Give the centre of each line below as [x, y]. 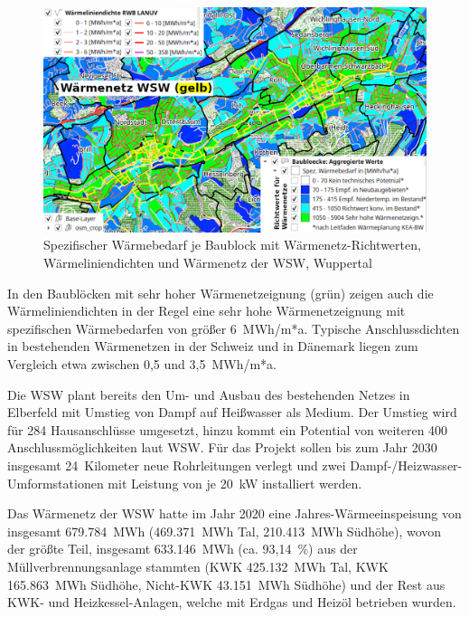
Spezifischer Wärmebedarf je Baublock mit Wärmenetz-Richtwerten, [232, 245]
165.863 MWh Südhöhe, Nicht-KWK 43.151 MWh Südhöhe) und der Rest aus [226, 584]
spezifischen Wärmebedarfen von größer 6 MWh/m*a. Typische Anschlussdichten [234, 328]
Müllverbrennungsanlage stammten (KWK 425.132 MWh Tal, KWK [198, 566]
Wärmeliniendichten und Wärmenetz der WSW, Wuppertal [208, 263]
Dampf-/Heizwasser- [406, 465]
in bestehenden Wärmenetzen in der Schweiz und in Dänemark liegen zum [213, 346]
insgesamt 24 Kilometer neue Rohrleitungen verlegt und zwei [177, 465]
